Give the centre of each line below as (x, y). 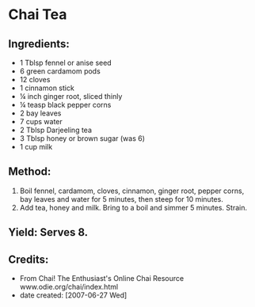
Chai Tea (38, 15)
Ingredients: (39, 44)
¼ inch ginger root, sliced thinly (71, 96)
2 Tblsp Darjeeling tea (56, 130)
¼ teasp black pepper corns (65, 105)
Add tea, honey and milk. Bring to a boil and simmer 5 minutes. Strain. (133, 207)
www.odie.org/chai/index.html (69, 287)
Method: (30, 172)
